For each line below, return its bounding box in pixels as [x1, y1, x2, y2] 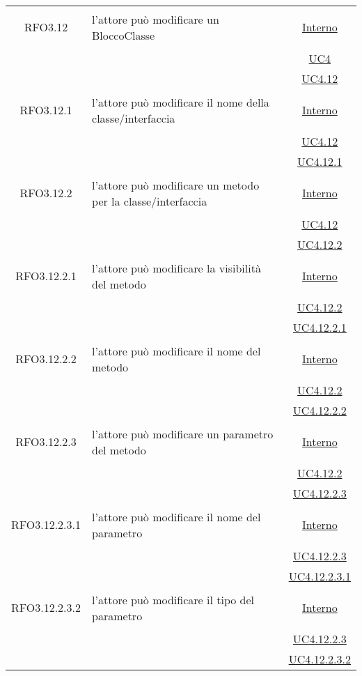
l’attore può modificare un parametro [92, 425, 274, 442]
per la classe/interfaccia [92, 192, 207, 209]
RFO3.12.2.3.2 [11, 599, 81, 615]
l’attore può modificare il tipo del [92, 591, 255, 608]
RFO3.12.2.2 [15, 351, 77, 367]
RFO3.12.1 [19, 102, 72, 118]
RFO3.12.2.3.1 [11, 516, 81, 532]
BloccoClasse [92, 26, 155, 43]
